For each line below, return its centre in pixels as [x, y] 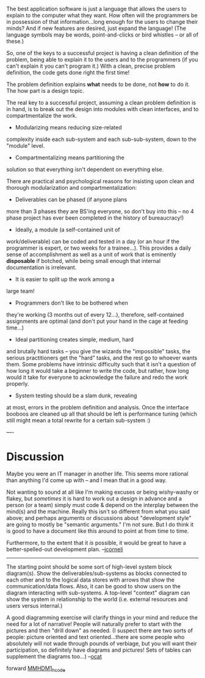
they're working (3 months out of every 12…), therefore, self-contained [95, 315]
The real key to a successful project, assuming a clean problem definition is [101, 103]
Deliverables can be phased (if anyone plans [71, 200]
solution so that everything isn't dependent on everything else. [85, 169]
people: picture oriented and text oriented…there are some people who [95, 637]
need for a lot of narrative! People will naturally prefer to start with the [94, 624]
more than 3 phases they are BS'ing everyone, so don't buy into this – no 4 [100, 211]
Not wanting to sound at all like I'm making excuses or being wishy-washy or [103, 492]
